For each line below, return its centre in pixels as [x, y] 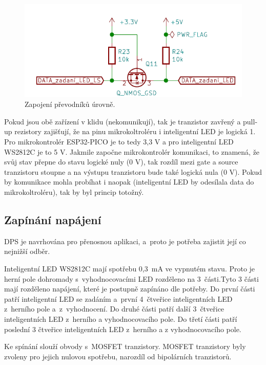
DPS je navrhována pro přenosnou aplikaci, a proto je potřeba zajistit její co [125, 241]
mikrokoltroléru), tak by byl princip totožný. [74, 192]
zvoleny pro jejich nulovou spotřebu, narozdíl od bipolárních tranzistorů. [118, 356]
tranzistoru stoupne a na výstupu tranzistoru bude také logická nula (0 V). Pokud [133, 171]
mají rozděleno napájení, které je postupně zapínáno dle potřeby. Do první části [130, 289]
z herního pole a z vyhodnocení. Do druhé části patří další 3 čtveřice [114, 309]
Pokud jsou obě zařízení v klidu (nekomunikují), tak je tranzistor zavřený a [122, 121]
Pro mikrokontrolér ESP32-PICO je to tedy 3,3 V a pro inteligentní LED [119, 142]
